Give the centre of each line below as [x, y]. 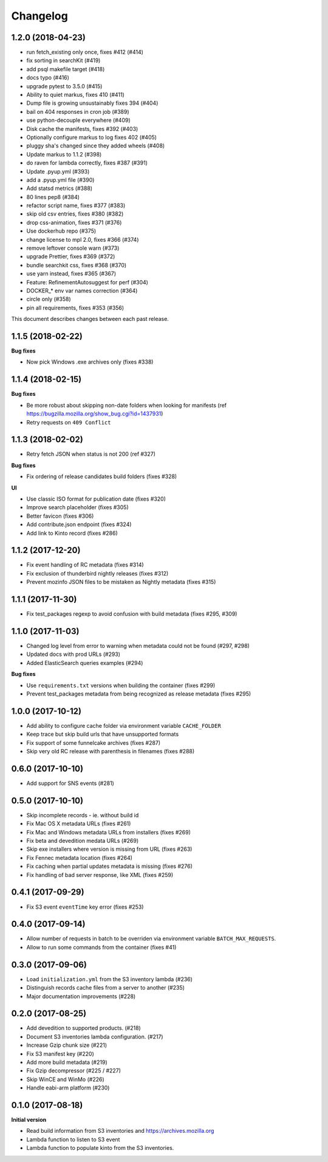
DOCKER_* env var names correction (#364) [82, 290]
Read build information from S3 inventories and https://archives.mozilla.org [120, 1131]
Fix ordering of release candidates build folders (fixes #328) [102, 477]
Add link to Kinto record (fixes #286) [72, 533]
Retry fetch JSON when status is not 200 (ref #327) [91, 454]
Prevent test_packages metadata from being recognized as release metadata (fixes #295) [139, 694]
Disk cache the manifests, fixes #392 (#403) [82, 129]
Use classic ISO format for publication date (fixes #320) [96, 499]
